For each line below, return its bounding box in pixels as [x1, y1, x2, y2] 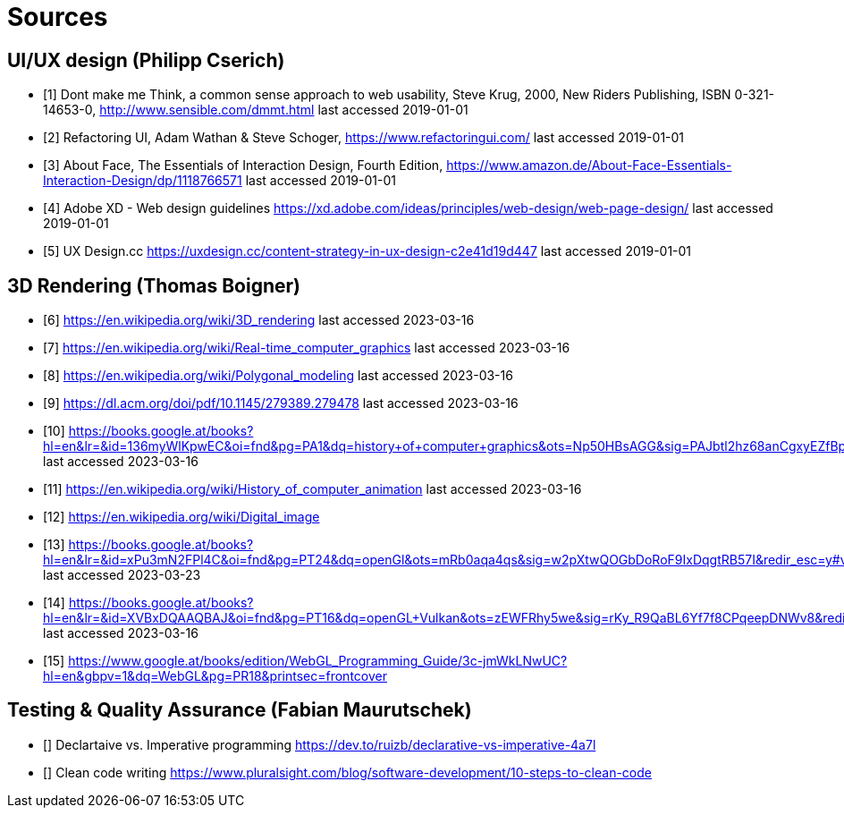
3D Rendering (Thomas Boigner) [7, 274, 300, 297]
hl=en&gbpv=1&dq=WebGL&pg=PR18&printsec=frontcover [43, 668, 387, 684]
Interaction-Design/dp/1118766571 [43, 173, 242, 189]
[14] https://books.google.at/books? [43, 595, 254, 611]
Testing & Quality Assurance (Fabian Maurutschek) [7, 699, 472, 722]
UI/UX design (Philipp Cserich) [7, 48, 285, 72]
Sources [7, 2, 108, 32]
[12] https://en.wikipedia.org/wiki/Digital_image [43, 509, 320, 525]
